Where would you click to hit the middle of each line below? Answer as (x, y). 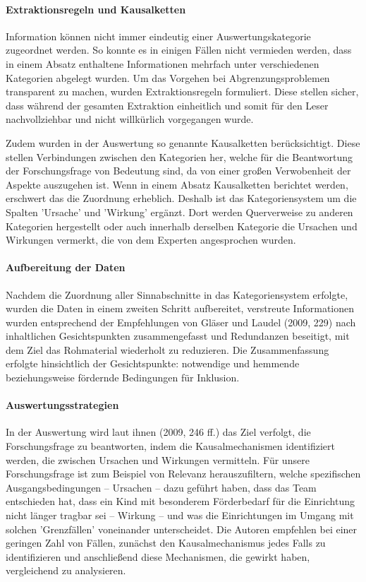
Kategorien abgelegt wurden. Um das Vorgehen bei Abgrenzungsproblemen (168, 77)
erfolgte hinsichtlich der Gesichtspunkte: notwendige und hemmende (153, 363)
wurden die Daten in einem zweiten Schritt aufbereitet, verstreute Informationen (180, 308)
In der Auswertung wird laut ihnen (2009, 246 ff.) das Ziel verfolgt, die (158, 432)
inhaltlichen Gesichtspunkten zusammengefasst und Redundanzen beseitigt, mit (178, 336)
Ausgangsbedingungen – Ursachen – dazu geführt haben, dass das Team (161, 487)
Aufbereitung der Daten (66, 267)
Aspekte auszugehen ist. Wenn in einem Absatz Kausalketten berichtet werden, (177, 184)
